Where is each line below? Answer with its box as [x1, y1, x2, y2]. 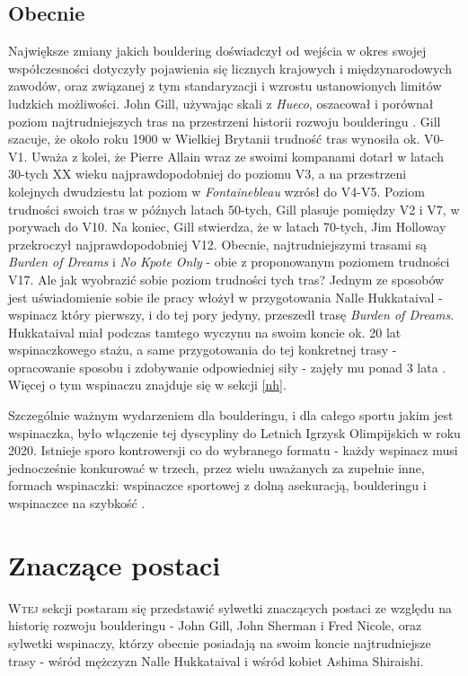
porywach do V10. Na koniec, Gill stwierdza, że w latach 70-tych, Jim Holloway [8, 217, 446, 236]
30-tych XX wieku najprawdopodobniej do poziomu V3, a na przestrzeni [8, 164, 407, 183]
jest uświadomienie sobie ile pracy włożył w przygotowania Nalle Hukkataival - [8, 287, 443, 306]
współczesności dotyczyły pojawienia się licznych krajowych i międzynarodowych [8, 58, 452, 77]
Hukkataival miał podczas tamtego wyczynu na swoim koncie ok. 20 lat [8, 322, 402, 341]
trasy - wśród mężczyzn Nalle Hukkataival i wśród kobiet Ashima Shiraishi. [8, 651, 424, 670]
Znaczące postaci [8, 546, 221, 583]
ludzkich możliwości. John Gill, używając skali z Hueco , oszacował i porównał [8, 93, 434, 112]
